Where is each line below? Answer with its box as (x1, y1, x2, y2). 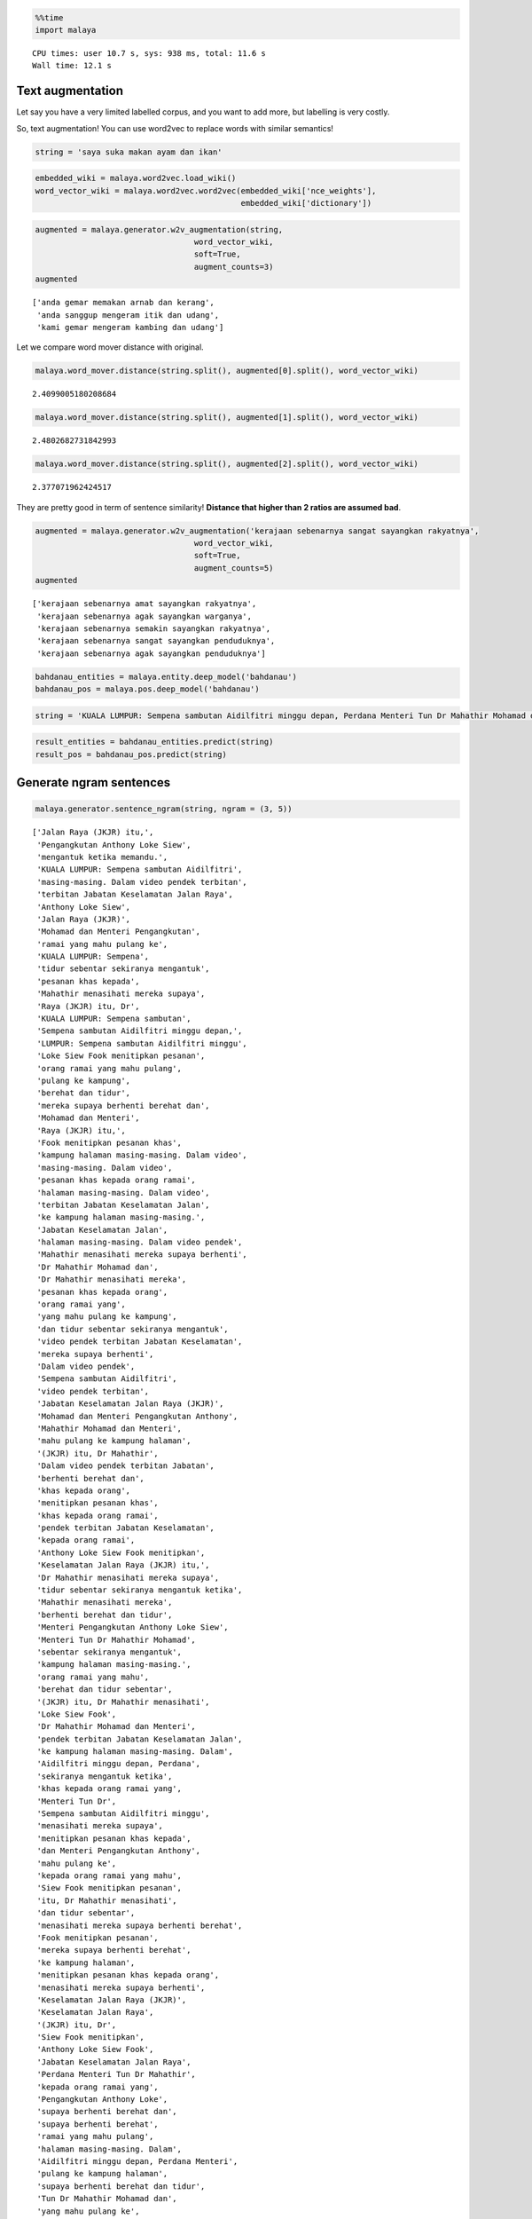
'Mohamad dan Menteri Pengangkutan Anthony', (36, 1411, 239, 1421)
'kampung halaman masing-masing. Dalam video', (36, 1150, 247, 1160)
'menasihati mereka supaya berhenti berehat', (36, 1920, 243, 1931)
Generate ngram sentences (16, 775, 171, 790)
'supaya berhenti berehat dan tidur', (36, 2181, 206, 2191)
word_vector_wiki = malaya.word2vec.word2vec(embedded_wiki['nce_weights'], (35, 186, 377, 195)
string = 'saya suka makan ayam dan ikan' (35, 146, 223, 157)
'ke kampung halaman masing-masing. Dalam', (36, 1747, 234, 1757)
